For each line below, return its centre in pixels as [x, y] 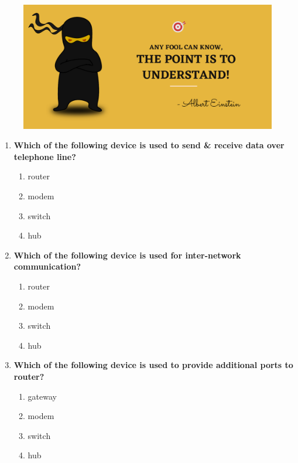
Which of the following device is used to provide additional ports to [153, 365]
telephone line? [45, 156]
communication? [47, 266]
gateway [42, 396]
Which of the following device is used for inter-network [127, 255]
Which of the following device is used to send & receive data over [149, 145]
